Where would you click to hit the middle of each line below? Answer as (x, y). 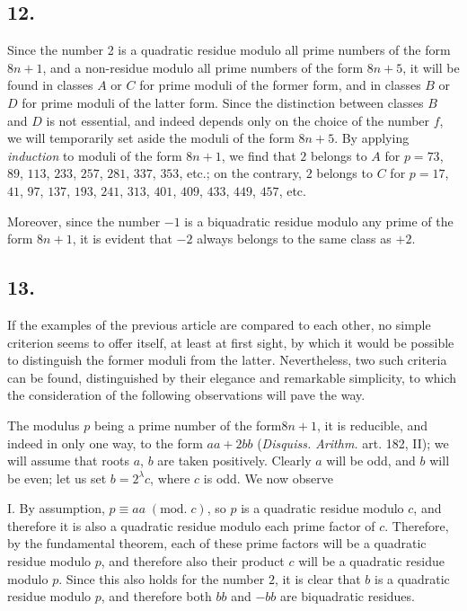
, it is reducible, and (373, 425)
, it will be (431, 67)
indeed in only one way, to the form (105, 443)
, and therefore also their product (193, 561)
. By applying (372, 138)
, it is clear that (317, 578)
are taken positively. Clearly (234, 460)
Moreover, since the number (84, 221)
